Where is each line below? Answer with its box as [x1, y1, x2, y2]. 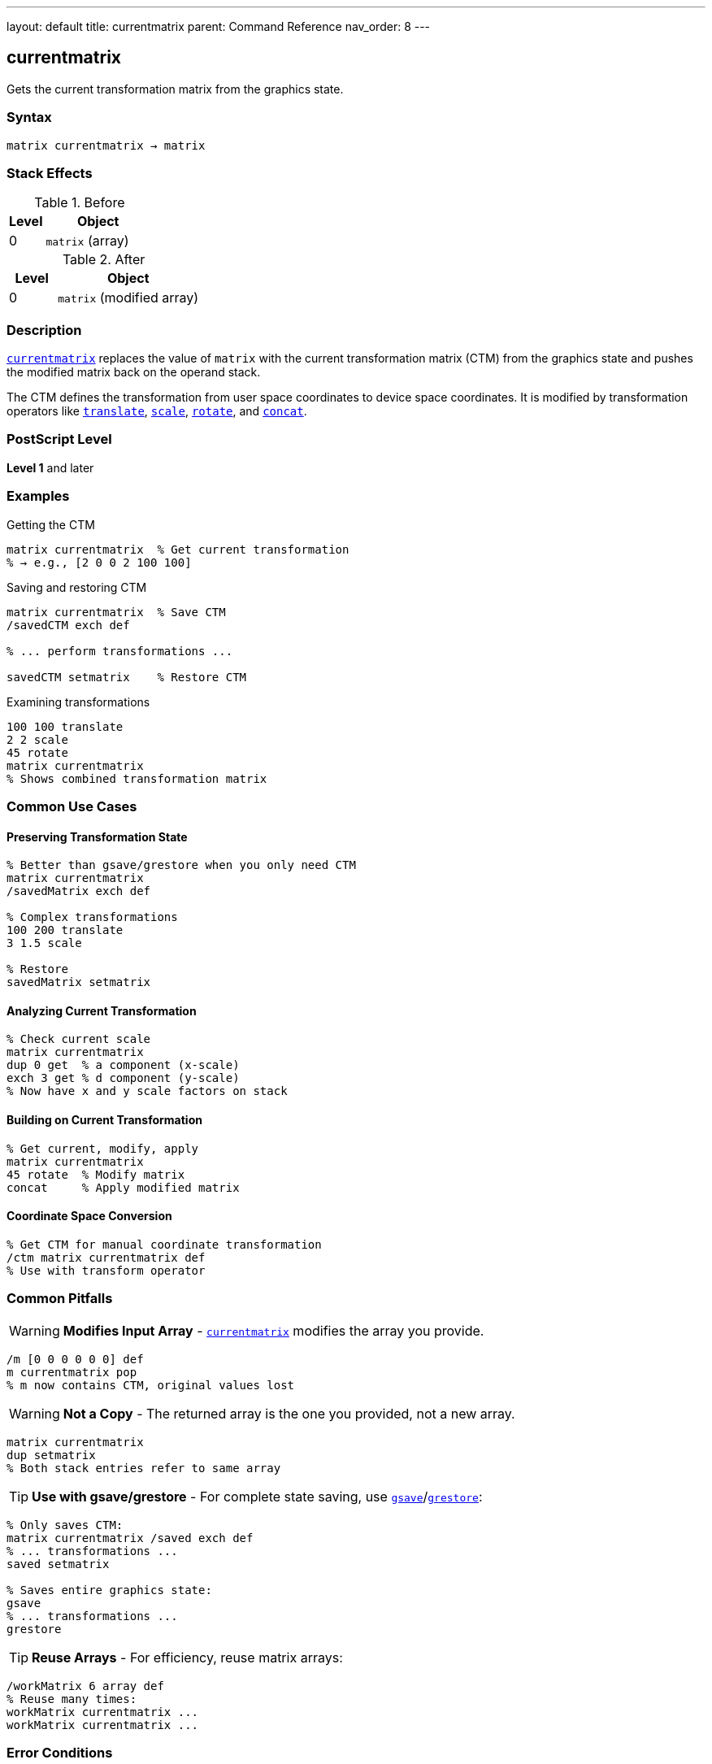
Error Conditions [7, 1744, 113, 1761]
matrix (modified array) [58, 289, 199, 306]
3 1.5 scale [7, 936, 82, 950]
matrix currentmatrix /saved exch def [7, 1531, 254, 1545]
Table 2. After [62, 251, 145, 268]
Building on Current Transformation [7, 1113, 202, 1127]
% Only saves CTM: [7, 1518, 124, 1532]
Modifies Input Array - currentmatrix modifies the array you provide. [63, 1322, 484, 1339]
